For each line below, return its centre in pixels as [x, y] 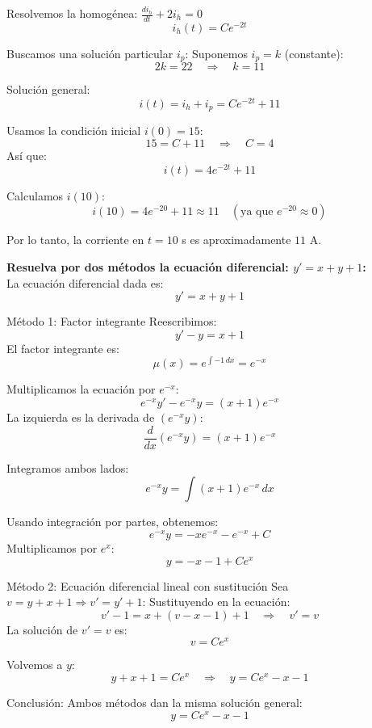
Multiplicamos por [52, 547]
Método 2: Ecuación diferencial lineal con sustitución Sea [148, 585]
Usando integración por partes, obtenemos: [113, 522]
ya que [257, 212]
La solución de [42, 629]
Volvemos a [35, 665]
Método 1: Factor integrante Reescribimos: [112, 321]
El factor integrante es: [63, 348]
